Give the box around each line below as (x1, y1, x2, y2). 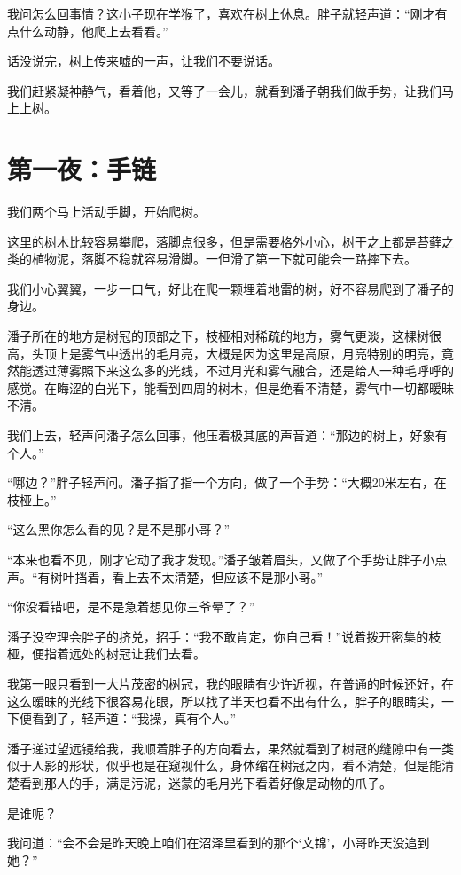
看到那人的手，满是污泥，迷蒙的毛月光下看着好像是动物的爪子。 (19, 773, 392, 792)
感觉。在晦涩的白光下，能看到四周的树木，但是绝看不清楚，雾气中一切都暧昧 (7, 378, 454, 397)
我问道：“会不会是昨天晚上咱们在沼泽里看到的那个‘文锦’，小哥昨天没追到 (7, 833, 430, 852)
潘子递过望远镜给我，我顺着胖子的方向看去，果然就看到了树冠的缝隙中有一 (7, 738, 441, 757)
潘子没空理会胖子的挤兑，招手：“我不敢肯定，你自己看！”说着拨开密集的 (7, 627, 429, 645)
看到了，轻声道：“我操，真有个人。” (31, 709, 237, 728)
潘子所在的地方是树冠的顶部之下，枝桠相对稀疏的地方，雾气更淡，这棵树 (7, 327, 429, 345)
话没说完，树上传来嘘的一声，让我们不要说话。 (7, 51, 280, 70)
